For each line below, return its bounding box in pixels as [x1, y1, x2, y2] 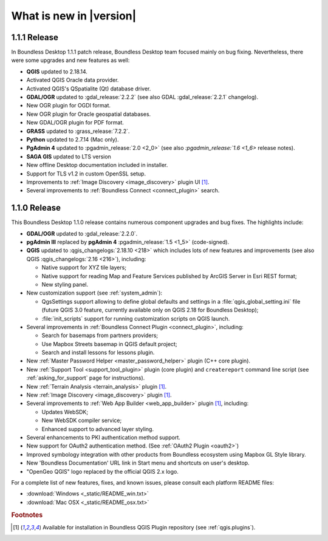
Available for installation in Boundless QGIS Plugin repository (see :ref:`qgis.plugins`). [43, 523, 256, 531]
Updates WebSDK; [41, 408, 88, 415]
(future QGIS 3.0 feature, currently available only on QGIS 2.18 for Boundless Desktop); [41, 307, 259, 314]
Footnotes [11, 511, 43, 519]
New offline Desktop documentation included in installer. [26, 162, 168, 169]
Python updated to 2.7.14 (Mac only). [26, 135, 119, 143]
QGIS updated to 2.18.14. [26, 67, 88, 75]
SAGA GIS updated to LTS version [26, 152, 112, 160]
